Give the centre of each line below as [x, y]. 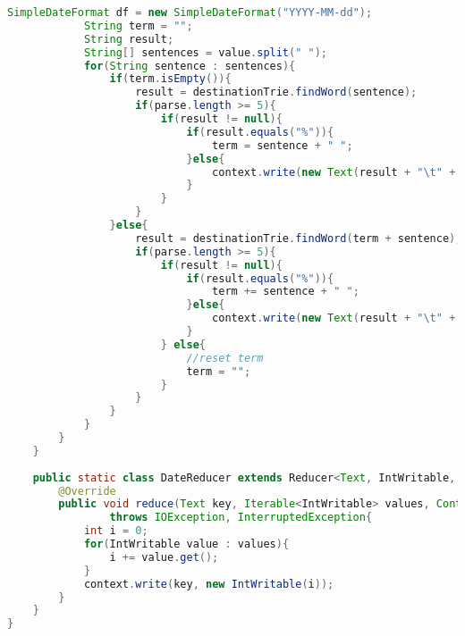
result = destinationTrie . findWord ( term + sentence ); [299, 238]
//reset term [225, 358]
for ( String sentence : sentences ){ [190, 66]
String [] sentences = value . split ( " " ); [206, 52]
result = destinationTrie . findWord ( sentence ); [276, 92]
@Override [87, 491]
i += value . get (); [164, 557]
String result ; [129, 39]
